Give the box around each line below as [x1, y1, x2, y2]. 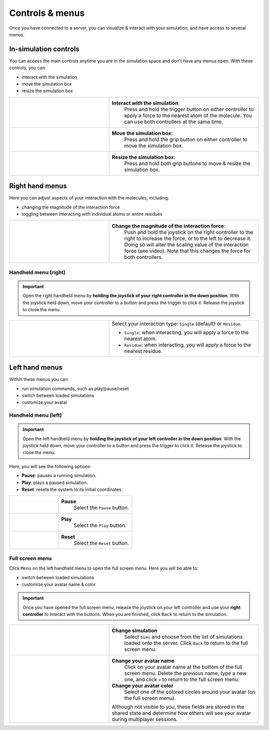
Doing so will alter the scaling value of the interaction [124, 242, 249, 248]
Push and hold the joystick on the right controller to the [124, 229, 254, 236]
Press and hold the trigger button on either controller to [124, 106, 254, 113]
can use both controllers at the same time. [124, 118, 224, 125]
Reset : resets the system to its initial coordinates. [21, 486, 123, 492]
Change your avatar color [112, 682, 174, 689]
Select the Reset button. [73, 540, 129, 547]
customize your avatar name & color [21, 581, 96, 587]
